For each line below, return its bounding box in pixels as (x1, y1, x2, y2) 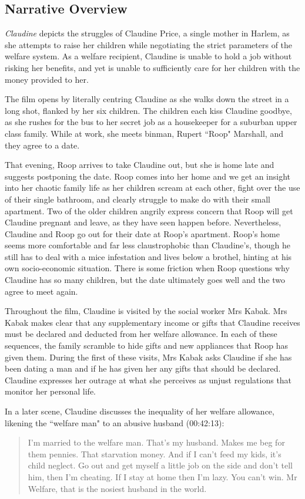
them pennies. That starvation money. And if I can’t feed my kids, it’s (28, 447, 281, 460)
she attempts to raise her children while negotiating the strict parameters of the (5, 38, 293, 50)
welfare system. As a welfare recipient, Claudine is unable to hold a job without (5, 50, 292, 62)
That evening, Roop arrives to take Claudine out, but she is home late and (5, 159, 274, 171)
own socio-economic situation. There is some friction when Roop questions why (5, 262, 290, 274)
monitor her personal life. (5, 385, 96, 397)
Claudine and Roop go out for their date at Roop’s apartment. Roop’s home (5, 227, 280, 240)
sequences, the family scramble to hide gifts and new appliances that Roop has (5, 339, 289, 352)
